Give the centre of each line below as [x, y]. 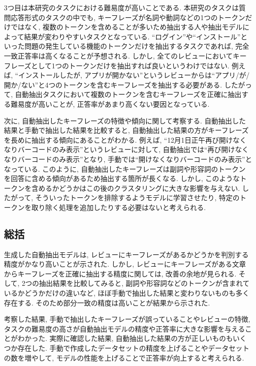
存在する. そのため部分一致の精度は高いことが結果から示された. [107, 302]
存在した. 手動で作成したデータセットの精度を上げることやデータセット [133, 348]
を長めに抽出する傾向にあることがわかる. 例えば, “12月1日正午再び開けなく [125, 139]
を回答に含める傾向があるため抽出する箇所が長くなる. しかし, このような [122, 178]
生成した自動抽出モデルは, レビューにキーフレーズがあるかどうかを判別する [127, 254]
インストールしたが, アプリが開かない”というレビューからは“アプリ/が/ [134, 75]
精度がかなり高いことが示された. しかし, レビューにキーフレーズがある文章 [125, 264]
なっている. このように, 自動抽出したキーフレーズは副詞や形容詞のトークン [125, 168]
